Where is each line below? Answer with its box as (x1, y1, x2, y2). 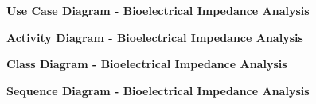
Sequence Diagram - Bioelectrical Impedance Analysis (6, 82, 310, 98)
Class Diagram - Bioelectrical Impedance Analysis (6, 56, 287, 72)
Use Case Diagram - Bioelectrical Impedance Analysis (6, 2, 310, 18)
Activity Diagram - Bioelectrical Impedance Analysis (6, 29, 303, 45)
